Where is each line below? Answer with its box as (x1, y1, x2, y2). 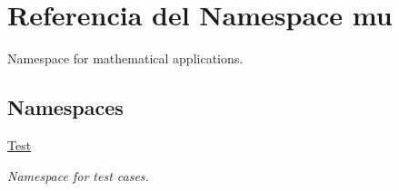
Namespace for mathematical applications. (7, 49, 244, 68)
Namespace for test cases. (7, 166, 149, 185)
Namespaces (7, 93, 124, 121)
